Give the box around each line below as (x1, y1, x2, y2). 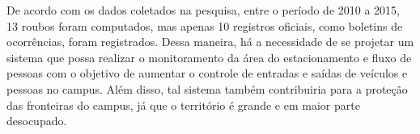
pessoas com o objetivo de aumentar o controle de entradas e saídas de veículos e (6, 65, 408, 82)
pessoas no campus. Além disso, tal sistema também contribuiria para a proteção (6, 80, 408, 97)
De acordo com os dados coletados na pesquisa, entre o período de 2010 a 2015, (6, 2, 400, 18)
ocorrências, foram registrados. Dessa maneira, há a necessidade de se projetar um (6, 33, 414, 50)
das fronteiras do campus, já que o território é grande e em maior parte (6, 96, 360, 113)
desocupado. (6, 112, 67, 129)
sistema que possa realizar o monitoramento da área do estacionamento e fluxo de (6, 48, 412, 65)
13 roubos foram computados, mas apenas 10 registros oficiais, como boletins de (6, 17, 403, 34)
